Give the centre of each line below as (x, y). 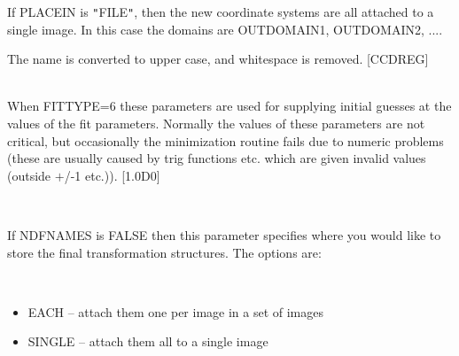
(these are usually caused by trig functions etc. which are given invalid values (217, 158)
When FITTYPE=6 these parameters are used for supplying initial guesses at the (229, 106)
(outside (29, 175)
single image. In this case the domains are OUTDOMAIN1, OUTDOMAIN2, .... (225, 29)
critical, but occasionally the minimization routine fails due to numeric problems (226, 140)
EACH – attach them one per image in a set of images (176, 311)
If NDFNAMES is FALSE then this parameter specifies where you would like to (224, 235)
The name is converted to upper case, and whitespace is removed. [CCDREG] (218, 59)
